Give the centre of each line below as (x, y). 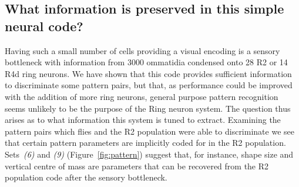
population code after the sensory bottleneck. (86, 177)
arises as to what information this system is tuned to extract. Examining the (143, 120)
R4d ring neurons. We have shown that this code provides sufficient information (148, 73)
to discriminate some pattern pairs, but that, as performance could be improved (149, 85)
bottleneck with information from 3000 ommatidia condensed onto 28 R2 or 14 (146, 62)
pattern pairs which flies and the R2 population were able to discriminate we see (149, 131)
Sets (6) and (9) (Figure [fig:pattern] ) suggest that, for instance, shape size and (149, 154)
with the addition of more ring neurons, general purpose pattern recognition (142, 96)
